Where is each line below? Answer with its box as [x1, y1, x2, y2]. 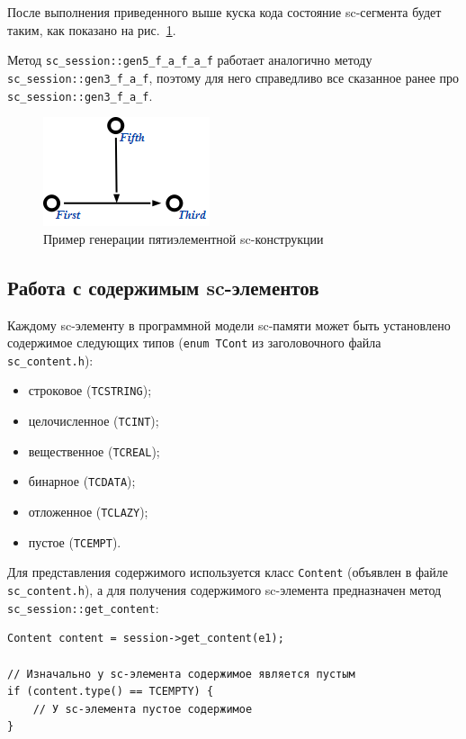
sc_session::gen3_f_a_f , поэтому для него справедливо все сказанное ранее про [7, 68, 460, 86]
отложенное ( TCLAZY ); [28, 502, 148, 521]
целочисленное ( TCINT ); [28, 411, 159, 430]
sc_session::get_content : [7, 598, 159, 617]
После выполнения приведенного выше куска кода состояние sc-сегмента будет [7, 3, 442, 21]
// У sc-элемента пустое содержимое [32, 702, 253, 716]
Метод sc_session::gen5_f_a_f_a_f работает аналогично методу [7, 50, 372, 69]
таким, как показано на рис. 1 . [7, 20, 176, 39]
